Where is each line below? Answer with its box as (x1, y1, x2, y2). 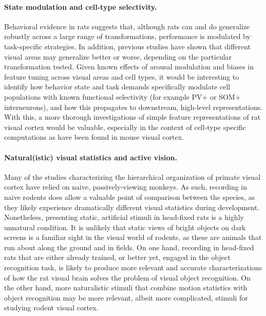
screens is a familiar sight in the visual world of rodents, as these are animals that (4, 232, 262, 243)
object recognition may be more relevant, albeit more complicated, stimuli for (4, 292, 248, 303)
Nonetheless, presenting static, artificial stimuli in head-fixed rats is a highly (4, 212, 244, 222)
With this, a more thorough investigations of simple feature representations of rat (4, 111, 261, 122)
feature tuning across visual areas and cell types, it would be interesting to (4, 71, 239, 82)
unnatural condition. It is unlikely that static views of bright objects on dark (4, 221, 246, 232)
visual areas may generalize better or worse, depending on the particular (4, 51, 232, 62)
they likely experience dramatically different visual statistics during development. (4, 201, 260, 212)
